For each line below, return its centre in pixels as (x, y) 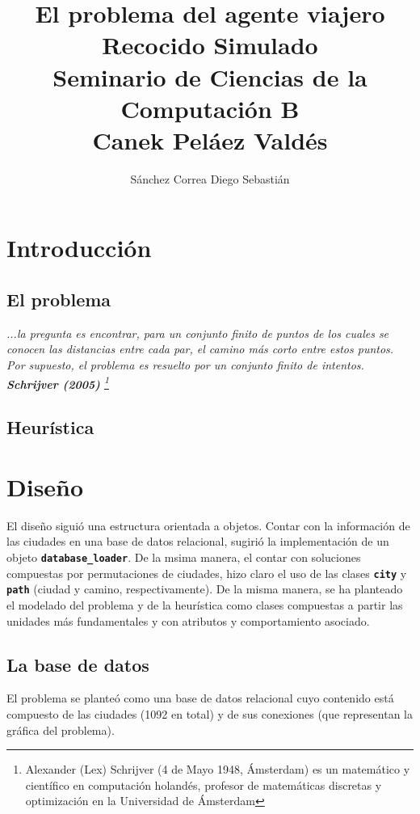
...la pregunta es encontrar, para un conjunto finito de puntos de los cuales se (198, 333)
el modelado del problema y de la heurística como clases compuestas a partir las (205, 604)
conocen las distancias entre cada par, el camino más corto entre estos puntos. (200, 349)
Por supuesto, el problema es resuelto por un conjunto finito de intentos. (185, 365)
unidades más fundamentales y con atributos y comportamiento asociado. (188, 620)
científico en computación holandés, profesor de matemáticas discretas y (204, 784)
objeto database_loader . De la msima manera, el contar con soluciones (184, 557)
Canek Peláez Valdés (210, 139)
